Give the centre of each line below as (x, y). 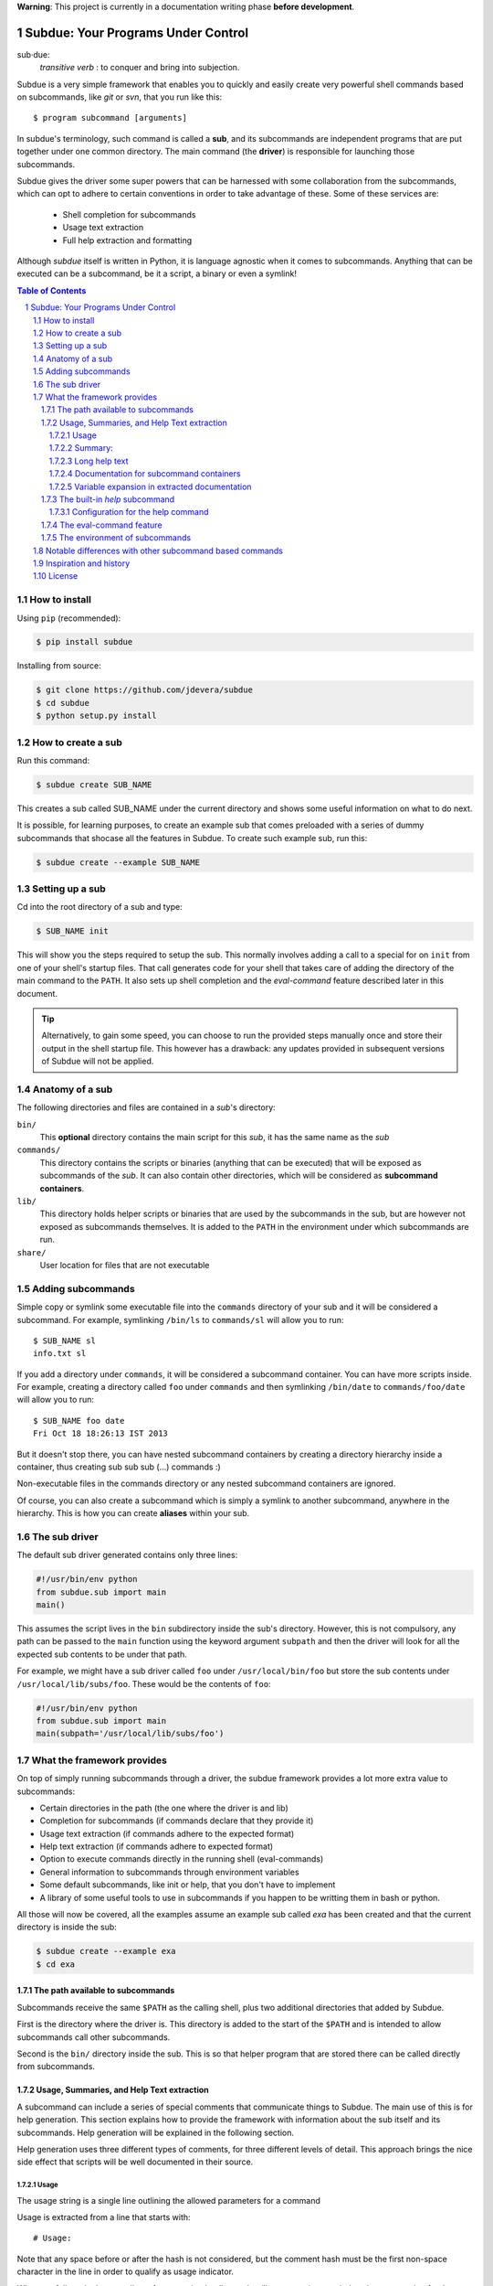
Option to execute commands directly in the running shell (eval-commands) (182, 1859)
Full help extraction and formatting (127, 240)
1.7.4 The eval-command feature (102, 525)
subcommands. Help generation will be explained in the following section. (155, 2132)
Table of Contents (52, 290)
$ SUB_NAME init (73, 931)
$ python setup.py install (96, 716)
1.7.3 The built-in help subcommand (108, 499)
